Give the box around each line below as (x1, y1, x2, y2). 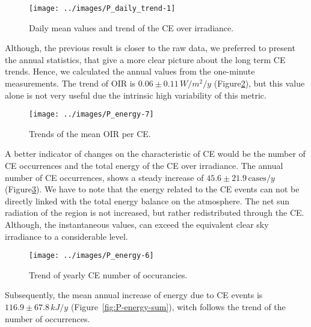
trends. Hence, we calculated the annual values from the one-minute (5, 65, 255, 78)
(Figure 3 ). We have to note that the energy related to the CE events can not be (5, 183, 300, 195)
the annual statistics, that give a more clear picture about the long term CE (5, 53, 286, 66)
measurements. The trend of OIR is (5, 77, 136, 90)
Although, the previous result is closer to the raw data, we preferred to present (5, 41, 295, 54)
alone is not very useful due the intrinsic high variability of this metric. (5, 88, 266, 101)
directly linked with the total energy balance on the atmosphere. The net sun (5, 194, 290, 207)
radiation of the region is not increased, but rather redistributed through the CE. (5, 206, 304, 219)
